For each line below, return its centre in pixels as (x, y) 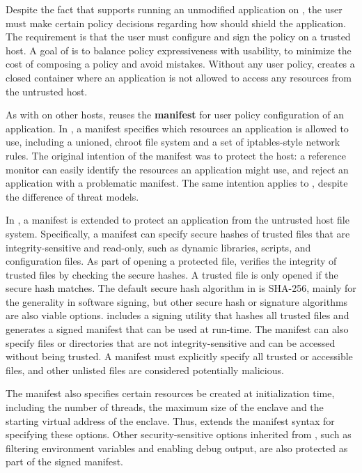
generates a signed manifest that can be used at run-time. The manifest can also (177, 329)
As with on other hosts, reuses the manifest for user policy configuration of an (175, 115)
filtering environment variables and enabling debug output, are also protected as (177, 448)
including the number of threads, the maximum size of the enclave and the (165, 407)
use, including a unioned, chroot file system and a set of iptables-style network (173, 142)
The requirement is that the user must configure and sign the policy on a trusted (178, 37)
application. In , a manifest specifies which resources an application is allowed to (177, 128)
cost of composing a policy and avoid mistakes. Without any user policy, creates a (180, 64)
